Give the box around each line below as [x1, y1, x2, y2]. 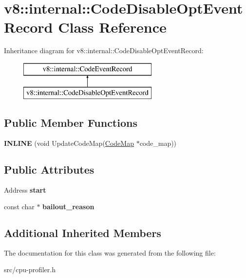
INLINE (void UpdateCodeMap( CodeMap [4, 138, 134, 148]
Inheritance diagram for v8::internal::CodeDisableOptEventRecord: [4, 45, 204, 56]
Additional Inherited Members [4, 225, 161, 240]
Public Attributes [4, 162, 95, 177]
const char [4, 201, 35, 211]
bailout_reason [42, 201, 95, 211]
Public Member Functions [4, 115, 137, 130]
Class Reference [58, 17, 167, 37]
